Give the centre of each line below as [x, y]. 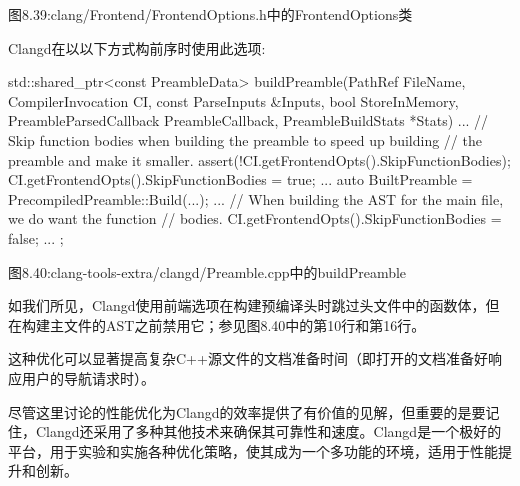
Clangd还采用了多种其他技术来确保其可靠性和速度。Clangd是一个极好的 [268, 431]
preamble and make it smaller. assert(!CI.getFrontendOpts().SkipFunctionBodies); [259, 159]
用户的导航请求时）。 [88, 377]
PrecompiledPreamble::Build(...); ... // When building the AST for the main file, [256, 198]
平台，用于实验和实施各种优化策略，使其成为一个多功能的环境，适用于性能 [253, 450]
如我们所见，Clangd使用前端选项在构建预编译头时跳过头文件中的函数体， [247, 305]
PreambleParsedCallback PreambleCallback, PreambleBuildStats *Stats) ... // [248, 120]
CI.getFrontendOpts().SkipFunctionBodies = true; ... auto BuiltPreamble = [240, 179]
